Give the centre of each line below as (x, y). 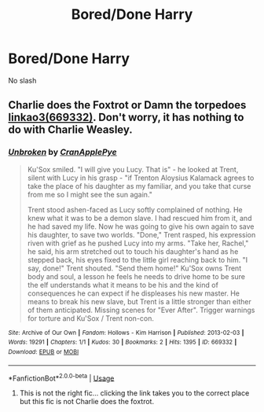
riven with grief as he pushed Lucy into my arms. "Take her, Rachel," (138, 243)
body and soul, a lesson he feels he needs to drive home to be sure (136, 276)
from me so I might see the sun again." (90, 194)
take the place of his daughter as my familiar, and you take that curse (139, 186)
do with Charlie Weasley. (71, 130)
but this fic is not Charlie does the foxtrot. (87, 402)
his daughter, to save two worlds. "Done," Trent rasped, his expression (141, 234)
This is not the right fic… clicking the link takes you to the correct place (134, 393)
